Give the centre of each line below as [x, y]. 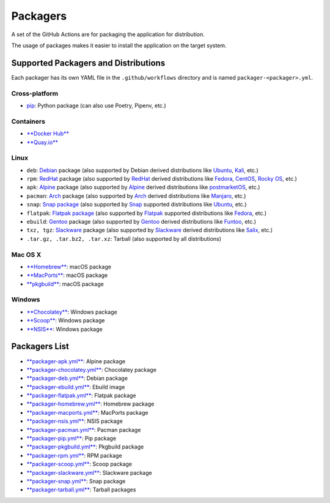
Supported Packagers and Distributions [88, 63]
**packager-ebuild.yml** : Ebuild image [76, 387]
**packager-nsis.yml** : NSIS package [75, 421]
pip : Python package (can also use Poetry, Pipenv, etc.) [96, 105]
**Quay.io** [42, 142]
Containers [28, 121]
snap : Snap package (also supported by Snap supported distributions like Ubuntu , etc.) [137, 205]
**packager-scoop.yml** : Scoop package [79, 464]
